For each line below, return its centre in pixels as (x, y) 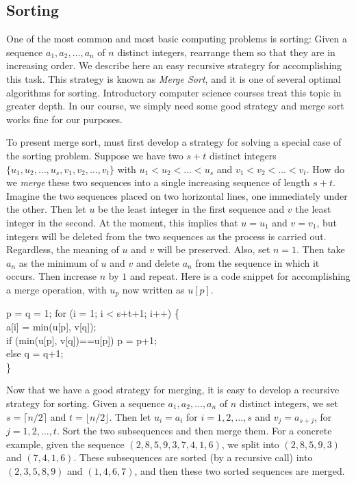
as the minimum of (58, 262)
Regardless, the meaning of (63, 249)
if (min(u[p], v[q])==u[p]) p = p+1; (81, 340)
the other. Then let (46, 209)
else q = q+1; (35, 353)
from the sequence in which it (257, 262)
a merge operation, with (56, 289)
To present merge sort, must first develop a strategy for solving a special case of (174, 142)
